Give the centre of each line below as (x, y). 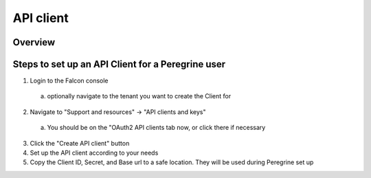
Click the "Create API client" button (80, 143)
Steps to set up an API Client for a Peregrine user (119, 64)
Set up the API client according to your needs (94, 153)
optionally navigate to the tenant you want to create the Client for (139, 96)
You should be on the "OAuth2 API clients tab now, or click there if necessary (156, 128)
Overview (34, 42)
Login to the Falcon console (69, 81)
